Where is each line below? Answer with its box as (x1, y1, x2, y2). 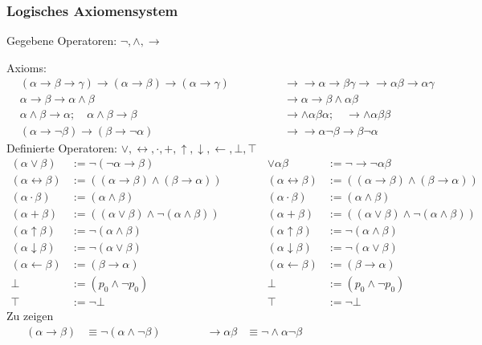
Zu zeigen (6, 307, 54, 324)
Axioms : (6, 59, 47, 75)
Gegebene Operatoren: (6, 32, 117, 49)
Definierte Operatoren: (6, 139, 117, 156)
